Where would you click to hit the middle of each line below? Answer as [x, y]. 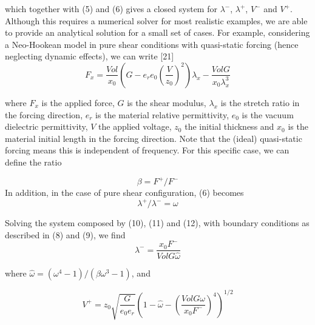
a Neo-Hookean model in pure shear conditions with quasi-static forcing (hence [152, 44]
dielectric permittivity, [46, 126]
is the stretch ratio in [260, 102]
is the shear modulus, [167, 102]
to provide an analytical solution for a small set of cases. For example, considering [157, 32]
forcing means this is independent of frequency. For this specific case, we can [147, 150]
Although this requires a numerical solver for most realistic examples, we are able [156, 20]
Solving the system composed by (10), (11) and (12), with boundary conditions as [157, 223]
